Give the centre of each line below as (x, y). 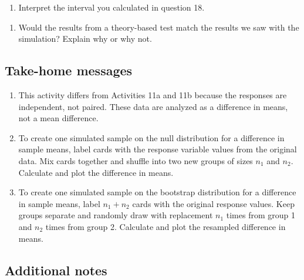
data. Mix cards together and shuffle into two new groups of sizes (136, 160)
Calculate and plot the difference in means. (96, 172)
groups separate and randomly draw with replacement (116, 215)
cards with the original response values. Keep (213, 203)
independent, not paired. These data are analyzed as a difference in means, (153, 106)
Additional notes (56, 270)
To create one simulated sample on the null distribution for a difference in (151, 137)
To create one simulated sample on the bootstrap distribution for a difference (157, 192)
